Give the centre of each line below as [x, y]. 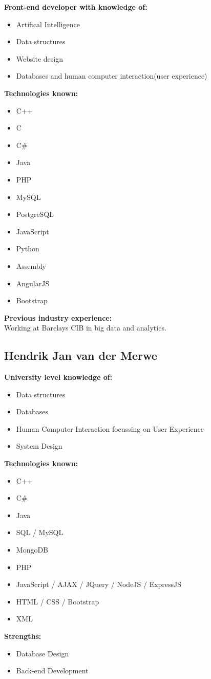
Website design [39, 58]
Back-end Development [52, 671]
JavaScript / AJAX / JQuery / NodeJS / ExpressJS [99, 584]
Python [28, 249]
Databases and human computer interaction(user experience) [112, 76]
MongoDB [32, 550]
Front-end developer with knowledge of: [76, 7]
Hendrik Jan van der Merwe [81, 355]
